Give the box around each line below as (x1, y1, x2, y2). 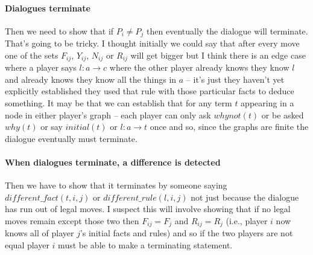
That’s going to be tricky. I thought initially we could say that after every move (5, 37, 300, 50)
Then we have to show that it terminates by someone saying (5, 179, 227, 192)
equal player (5, 239, 49, 251)
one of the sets (5, 48, 58, 61)
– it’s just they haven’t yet (186, 73, 285, 85)
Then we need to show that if (5, 24, 114, 37)
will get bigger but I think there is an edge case (130, 48, 306, 61)
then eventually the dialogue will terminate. (147, 24, 308, 37)
